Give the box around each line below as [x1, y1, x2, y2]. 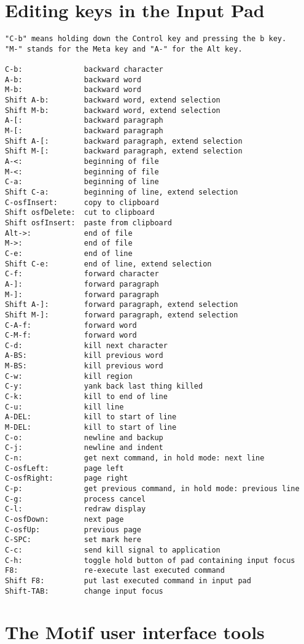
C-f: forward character [5, 270, 159, 279]
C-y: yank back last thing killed [5, 382, 203, 391]
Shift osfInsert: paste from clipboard [5, 218, 173, 227]
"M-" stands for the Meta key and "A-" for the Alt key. [5, 44, 243, 53]
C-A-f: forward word [5, 320, 137, 330]
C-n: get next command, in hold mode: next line [5, 454, 265, 463]
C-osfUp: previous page [5, 525, 141, 534]
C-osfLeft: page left [5, 464, 124, 473]
